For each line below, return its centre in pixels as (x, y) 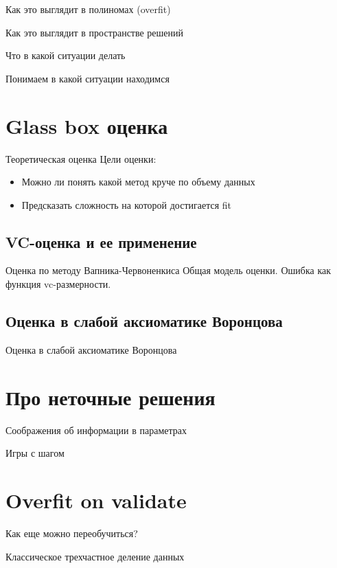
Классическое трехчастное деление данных (95, 556)
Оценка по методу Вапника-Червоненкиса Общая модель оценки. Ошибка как (168, 270)
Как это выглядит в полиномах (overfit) (88, 9)
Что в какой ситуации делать (66, 55)
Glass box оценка (87, 125)
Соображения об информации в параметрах (96, 430)
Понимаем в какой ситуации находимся (88, 78)
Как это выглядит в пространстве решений (95, 32)
